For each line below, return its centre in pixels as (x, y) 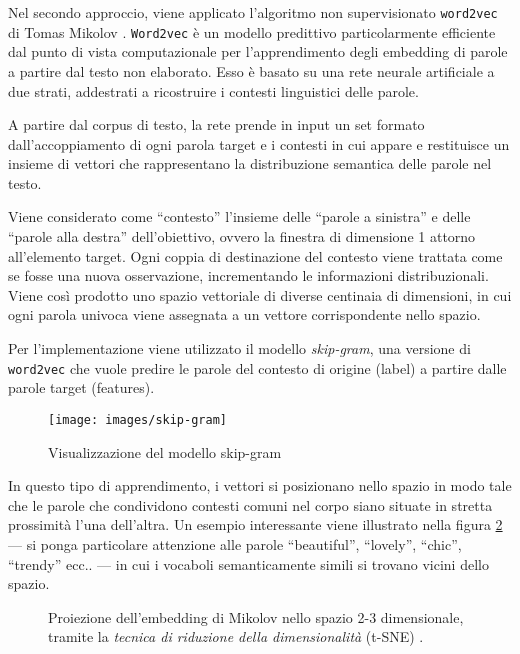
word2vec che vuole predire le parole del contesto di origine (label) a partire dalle (257, 367)
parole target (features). (81, 387)
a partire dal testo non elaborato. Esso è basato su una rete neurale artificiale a (251, 70)
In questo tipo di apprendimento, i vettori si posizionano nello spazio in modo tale (260, 485)
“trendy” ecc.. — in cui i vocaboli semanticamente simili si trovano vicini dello (248, 563)
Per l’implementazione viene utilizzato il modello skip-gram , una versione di (239, 348)
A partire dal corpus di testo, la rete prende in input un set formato (216, 124)
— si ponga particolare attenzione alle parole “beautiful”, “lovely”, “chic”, (235, 543)
